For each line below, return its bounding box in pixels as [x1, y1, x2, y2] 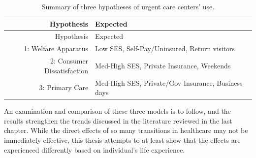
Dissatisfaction [44, 65, 89, 75]
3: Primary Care [39, 82, 89, 93]
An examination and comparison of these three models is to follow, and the [4, 106, 231, 116]
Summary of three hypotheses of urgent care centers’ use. [41, 1, 215, 11]
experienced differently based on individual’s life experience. [4, 144, 185, 155]
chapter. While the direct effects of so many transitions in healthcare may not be [4, 125, 248, 135]
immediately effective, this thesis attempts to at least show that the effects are [4, 135, 241, 145]
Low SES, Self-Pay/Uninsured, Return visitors [95, 43, 235, 54]
